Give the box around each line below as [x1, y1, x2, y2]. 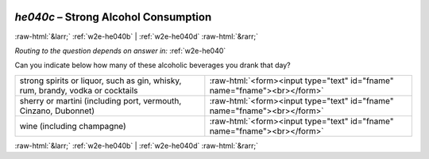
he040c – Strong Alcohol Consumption [14, 10, 212, 24]
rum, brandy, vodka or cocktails [19, 85, 138, 96]
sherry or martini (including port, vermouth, [19, 95, 182, 106]
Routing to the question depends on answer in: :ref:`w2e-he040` [14, 46, 226, 55]
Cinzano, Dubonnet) [19, 105, 95, 116]
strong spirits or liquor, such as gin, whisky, [19, 75, 182, 86]
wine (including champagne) [19, 120, 126, 131]
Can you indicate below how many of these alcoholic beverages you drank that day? [14, 60, 291, 70]
